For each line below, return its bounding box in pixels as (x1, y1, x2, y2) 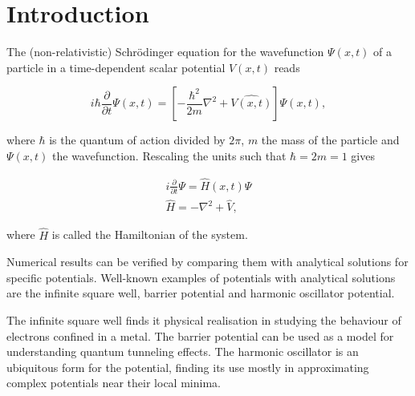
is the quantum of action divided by (49, 131, 226, 148)
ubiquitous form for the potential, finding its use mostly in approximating (6, 358, 369, 375)
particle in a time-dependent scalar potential (6, 59, 226, 75)
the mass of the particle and (261, 131, 400, 148)
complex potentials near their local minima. (6, 374, 221, 391)
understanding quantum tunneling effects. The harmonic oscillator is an (6, 343, 359, 360)
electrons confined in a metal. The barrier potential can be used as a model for (6, 327, 394, 344)
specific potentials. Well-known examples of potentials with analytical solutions (6, 269, 396, 285)
